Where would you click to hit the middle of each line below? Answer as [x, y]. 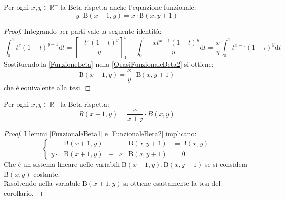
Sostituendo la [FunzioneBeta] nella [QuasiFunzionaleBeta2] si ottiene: [109, 64]
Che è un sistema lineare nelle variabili [62, 164]
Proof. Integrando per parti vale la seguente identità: [83, 30]
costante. [47, 173]
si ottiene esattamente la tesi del [172, 183]
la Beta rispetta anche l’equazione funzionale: [128, 7]
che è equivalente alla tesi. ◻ [48, 87]
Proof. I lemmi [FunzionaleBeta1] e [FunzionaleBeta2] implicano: [100, 134]
